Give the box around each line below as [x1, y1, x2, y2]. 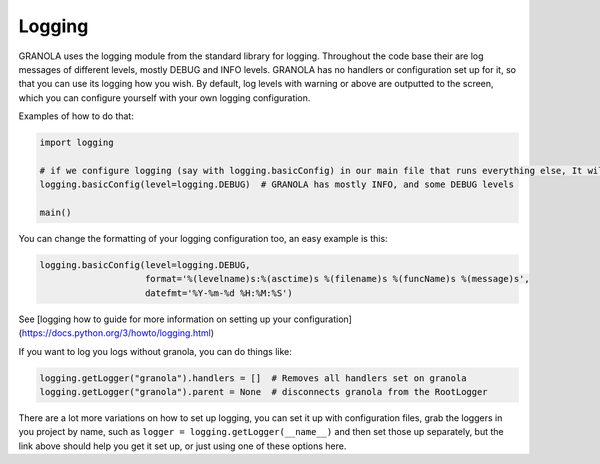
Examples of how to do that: [18, 110, 134, 122]
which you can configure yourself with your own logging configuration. [18, 91, 311, 104]
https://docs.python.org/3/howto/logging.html [21, 327, 212, 339]
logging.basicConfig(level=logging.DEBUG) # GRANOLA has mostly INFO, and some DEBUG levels [39, 179, 515, 190]
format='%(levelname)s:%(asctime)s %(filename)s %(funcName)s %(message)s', [145, 273, 530, 285]
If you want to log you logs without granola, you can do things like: [18, 345, 292, 357]
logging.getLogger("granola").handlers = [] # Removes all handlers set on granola [39, 372, 467, 384]
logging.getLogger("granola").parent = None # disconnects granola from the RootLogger [39, 386, 489, 397]
